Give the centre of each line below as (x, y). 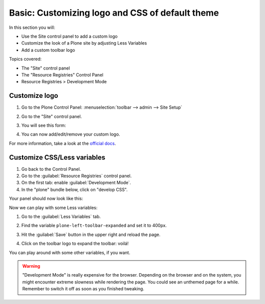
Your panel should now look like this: (46, 199)
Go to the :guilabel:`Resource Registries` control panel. (77, 176)
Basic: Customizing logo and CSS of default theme (114, 13)
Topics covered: (25, 59)
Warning (31, 266)
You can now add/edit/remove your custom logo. (71, 134)
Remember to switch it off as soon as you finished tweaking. (83, 289)
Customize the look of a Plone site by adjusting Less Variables (84, 43)
